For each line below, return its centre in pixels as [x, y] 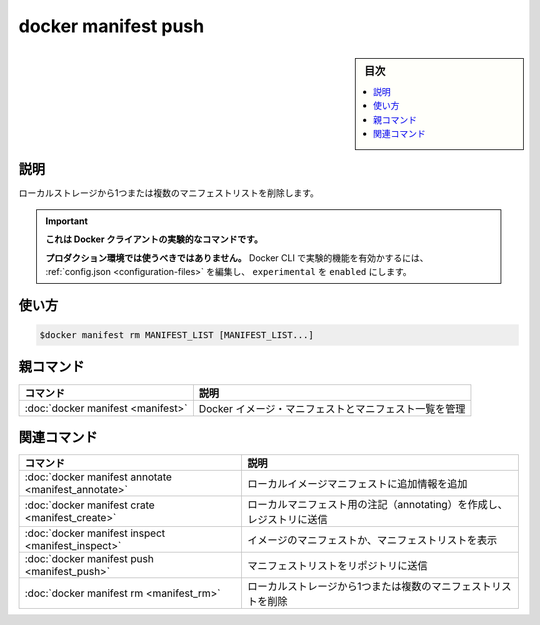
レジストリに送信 [287, 520]
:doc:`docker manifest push [89, 559]
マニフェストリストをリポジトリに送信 [337, 566]
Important [67, 221]
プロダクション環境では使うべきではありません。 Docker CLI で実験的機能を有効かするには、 [237, 257]
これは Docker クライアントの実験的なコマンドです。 [154, 239]
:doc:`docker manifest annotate [98, 477]
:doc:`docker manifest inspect [95, 533]
